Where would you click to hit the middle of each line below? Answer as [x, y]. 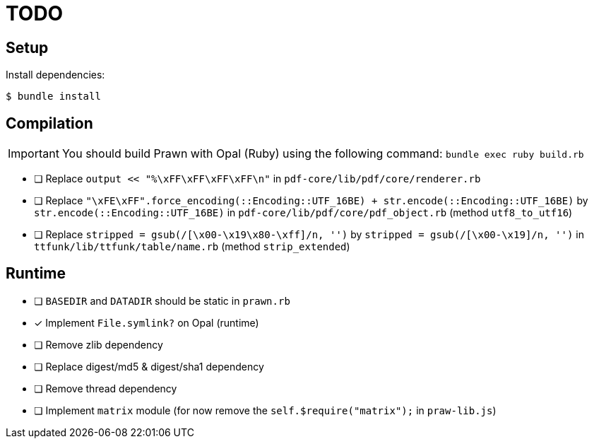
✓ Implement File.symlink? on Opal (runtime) [147, 322]
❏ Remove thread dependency [106, 388]
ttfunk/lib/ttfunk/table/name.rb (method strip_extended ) [192, 247]
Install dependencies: [55, 75]
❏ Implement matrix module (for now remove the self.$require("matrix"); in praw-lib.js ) [265, 410]
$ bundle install [53, 97]
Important [34, 154]
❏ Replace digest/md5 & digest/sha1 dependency [149, 366]
